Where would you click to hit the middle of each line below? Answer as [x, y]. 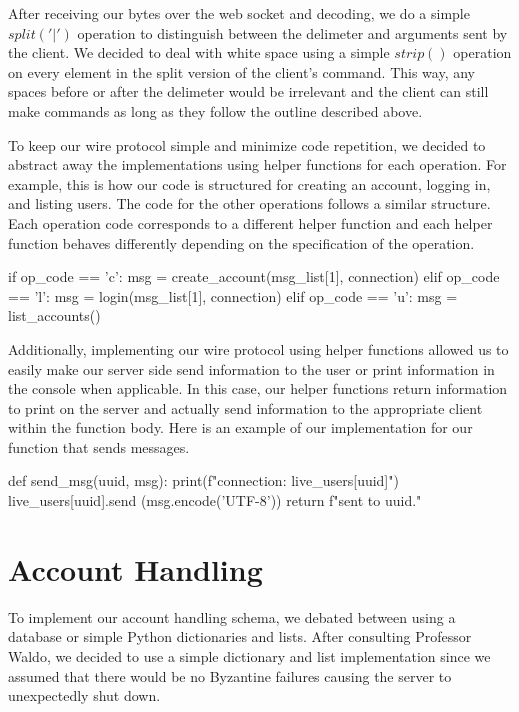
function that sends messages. [99, 446]
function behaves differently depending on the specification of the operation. [241, 242]
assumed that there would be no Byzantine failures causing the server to [230, 675]
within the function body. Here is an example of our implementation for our [240, 427]
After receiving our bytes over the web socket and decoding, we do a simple [239, 13]
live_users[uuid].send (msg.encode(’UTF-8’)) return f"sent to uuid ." [215, 500]
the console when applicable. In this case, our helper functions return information [258, 388]
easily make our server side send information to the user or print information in [251, 368]
